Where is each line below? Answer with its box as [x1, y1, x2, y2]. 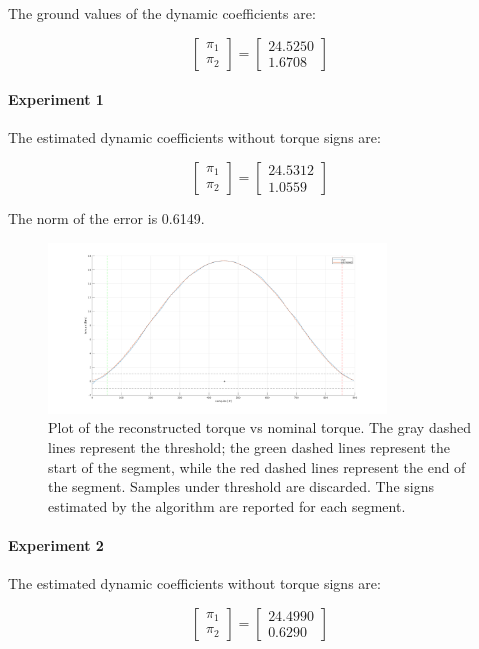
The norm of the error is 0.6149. [8, 207, 205, 228]
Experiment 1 [8, 89, 104, 110]
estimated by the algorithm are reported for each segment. [48, 495, 406, 516]
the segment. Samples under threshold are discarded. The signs [48, 476, 434, 497]
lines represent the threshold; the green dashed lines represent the [48, 437, 451, 457]
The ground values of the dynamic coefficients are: [8, 3, 316, 23]
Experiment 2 [8, 534, 104, 555]
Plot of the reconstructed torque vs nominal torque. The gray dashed [48, 417, 471, 438]
